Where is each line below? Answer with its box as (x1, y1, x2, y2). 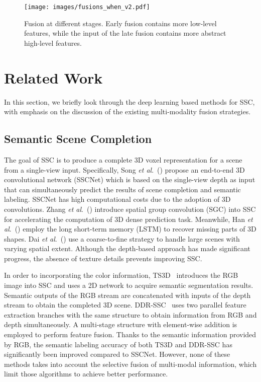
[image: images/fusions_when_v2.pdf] (24, 4, 150, 11)
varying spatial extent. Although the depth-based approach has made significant (4, 243, 250, 254)
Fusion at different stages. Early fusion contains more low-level (24, 18, 217, 28)
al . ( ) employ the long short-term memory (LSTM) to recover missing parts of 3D (4, 223, 256, 234)
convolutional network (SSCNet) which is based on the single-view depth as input (4, 174, 255, 185)
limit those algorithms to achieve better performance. (4, 368, 168, 379)
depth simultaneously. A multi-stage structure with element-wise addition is (4, 319, 237, 330)
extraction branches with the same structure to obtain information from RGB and (4, 309, 257, 320)
